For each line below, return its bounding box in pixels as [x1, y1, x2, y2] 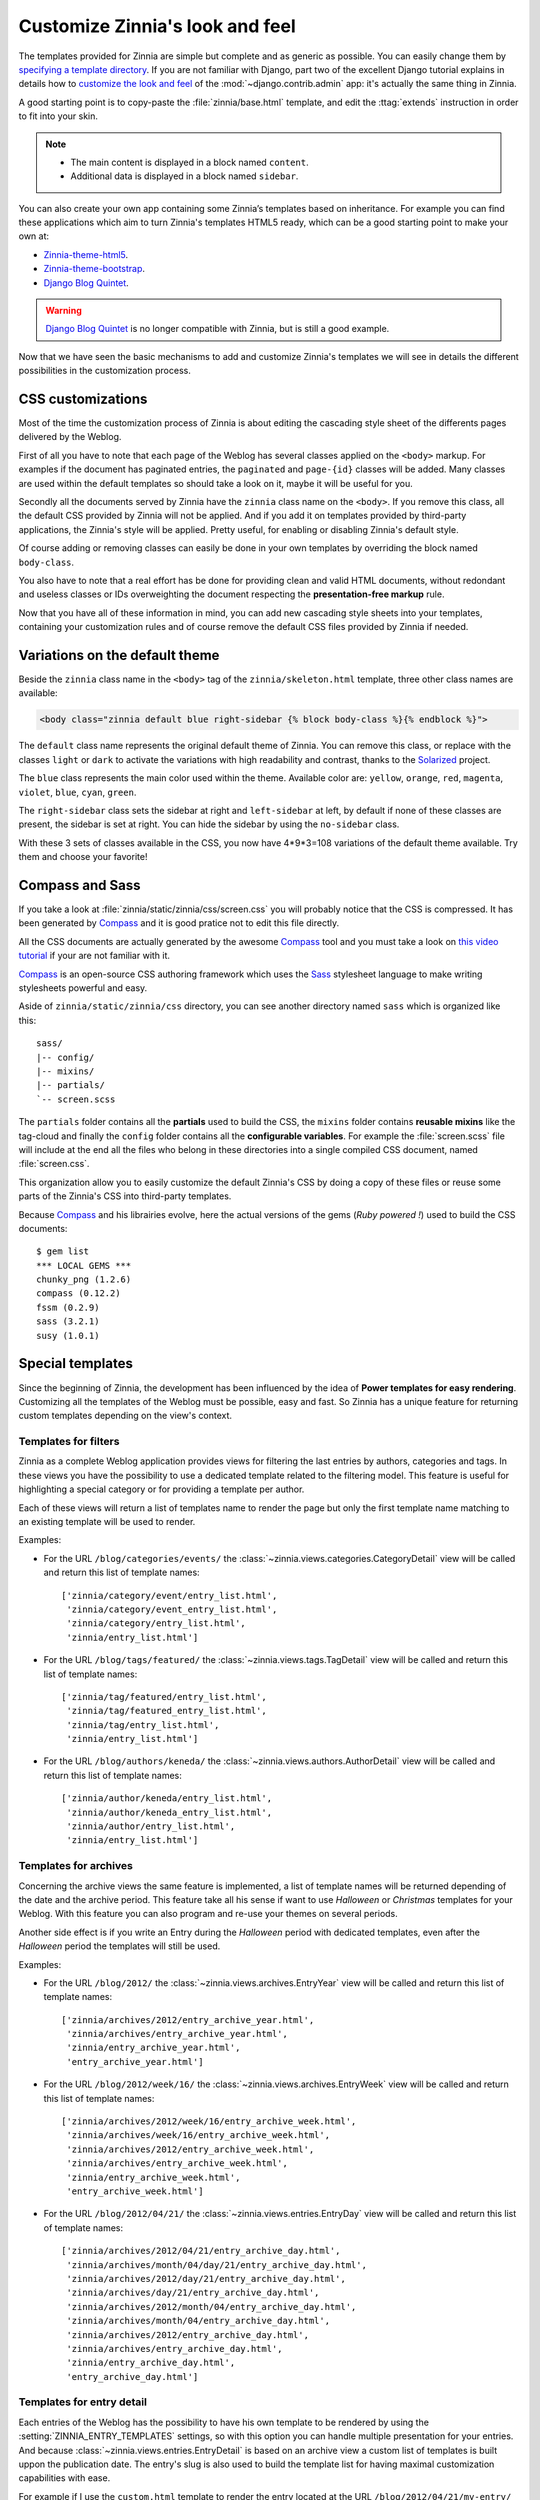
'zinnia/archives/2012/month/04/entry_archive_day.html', [66, 2301, 357, 2312]
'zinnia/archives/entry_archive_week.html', [66, 2158, 289, 2169]
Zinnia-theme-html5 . [43, 248, 129, 260]
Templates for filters [18, 1435, 120, 1449]
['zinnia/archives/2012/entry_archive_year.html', [61, 2014, 315, 2025]
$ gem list [36, 1246, 90, 1257]
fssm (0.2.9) [36, 1301, 100, 1313]
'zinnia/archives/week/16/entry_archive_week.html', [66, 2130, 330, 2141]
